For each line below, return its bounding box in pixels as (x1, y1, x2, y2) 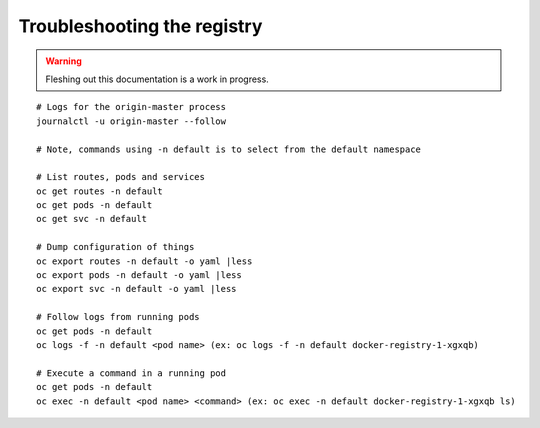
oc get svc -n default (36, 213, 148, 225)
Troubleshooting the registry (18, 15, 263, 37)
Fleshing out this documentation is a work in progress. (45, 73, 269, 85)
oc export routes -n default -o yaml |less (36, 255, 253, 267)
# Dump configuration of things (36, 241, 195, 253)
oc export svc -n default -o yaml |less (36, 283, 237, 295)
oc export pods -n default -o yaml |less (36, 270, 242, 281)
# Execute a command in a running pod (36, 367, 227, 379)
